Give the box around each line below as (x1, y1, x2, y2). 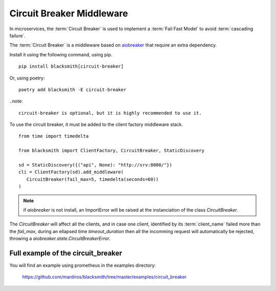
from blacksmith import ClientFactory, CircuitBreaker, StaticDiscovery (18, 148, 204, 154)
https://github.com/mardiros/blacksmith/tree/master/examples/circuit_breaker (22, 274, 187, 280)
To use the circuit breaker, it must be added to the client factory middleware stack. (9, 121, 183, 128)
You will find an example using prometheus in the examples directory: (9, 262, 156, 268)
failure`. (9, 32, 26, 38)
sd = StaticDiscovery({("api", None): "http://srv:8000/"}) (18, 162, 172, 168)
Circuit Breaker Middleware (9, 8, 128, 19)
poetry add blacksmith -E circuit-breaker (18, 87, 127, 92)
